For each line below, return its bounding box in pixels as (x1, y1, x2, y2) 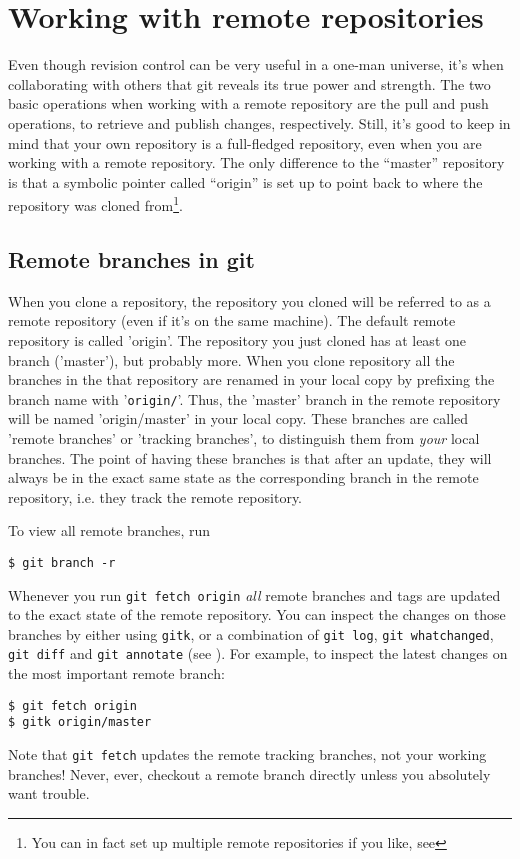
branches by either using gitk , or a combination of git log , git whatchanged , (8, 623, 494, 644)
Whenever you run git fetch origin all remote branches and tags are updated (8, 584, 501, 605)
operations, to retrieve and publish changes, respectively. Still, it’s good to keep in (8, 112, 511, 133)
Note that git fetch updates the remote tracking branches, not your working (8, 744, 487, 765)
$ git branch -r (8, 555, 116, 570)
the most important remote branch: (8, 663, 225, 684)
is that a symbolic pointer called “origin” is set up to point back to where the (8, 171, 483, 192)
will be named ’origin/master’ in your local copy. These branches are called (8, 408, 469, 429)
